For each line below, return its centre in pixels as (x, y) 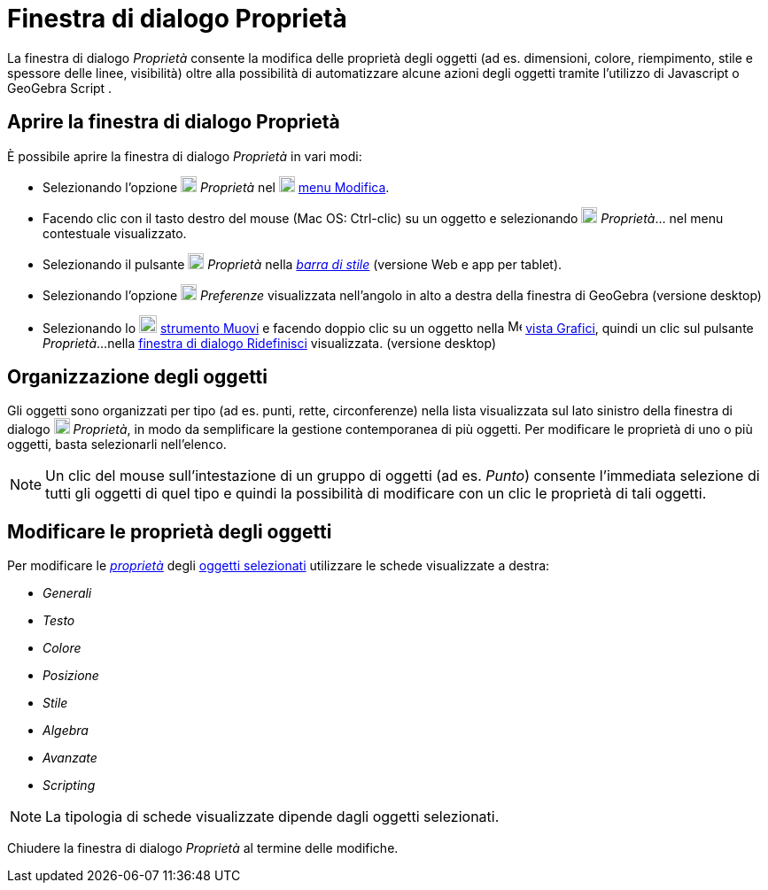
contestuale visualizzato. (115, 233)
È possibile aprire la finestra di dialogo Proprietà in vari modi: (185, 156)
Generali (67, 593)
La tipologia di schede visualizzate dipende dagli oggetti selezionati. (272, 817)
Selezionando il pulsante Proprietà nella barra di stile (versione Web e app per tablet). (303, 264)
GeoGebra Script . (60, 88)
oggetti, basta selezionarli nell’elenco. (117, 445)
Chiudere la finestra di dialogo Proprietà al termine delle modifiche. (203, 848)
